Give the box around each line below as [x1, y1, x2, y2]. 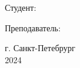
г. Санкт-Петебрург [5, 42, 76, 54]
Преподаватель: [5, 21, 61, 34]
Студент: [5, 1, 37, 13]
